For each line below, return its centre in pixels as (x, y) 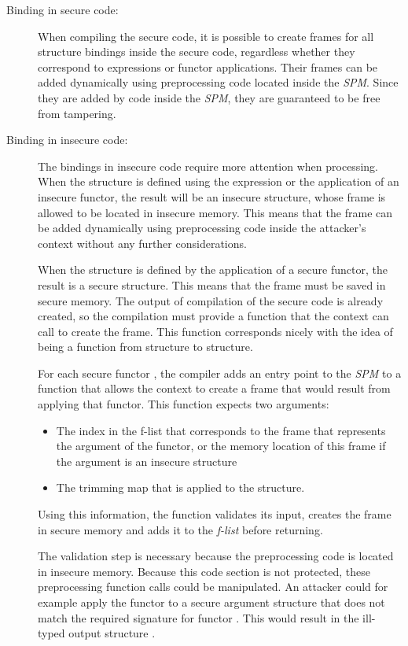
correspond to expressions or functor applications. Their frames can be (208, 66)
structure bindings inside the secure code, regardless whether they (197, 52)
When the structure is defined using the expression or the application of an (219, 181)
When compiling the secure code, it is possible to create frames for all (206, 36)
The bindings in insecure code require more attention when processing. (208, 166)
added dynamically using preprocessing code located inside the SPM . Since (218, 82)
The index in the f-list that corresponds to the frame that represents (221, 430)
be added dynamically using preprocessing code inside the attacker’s (202, 228)
